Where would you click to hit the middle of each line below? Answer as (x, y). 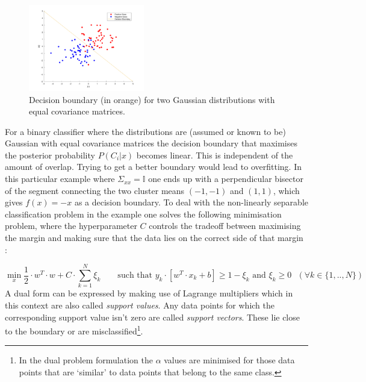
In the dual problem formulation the (86, 360)
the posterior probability (50, 155)
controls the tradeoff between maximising (225, 226)
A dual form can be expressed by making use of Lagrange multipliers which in (149, 293)
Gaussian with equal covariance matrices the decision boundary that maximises (151, 143)
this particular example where (60, 179)
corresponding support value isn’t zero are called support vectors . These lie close (152, 317)
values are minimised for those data (229, 360)
